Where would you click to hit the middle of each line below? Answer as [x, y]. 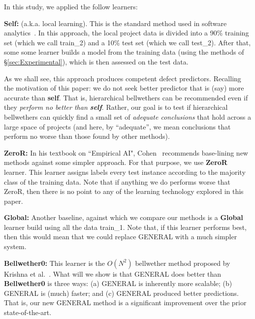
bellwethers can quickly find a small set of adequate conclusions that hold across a [128, 116]
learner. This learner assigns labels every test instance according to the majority [125, 172]
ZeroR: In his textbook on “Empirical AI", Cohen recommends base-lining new [126, 152]
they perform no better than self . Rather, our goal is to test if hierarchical [116, 107]
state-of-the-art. [28, 312]
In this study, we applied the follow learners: [71, 6]
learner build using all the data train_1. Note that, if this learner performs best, [125, 227]
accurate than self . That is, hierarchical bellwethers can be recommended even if [126, 97]
